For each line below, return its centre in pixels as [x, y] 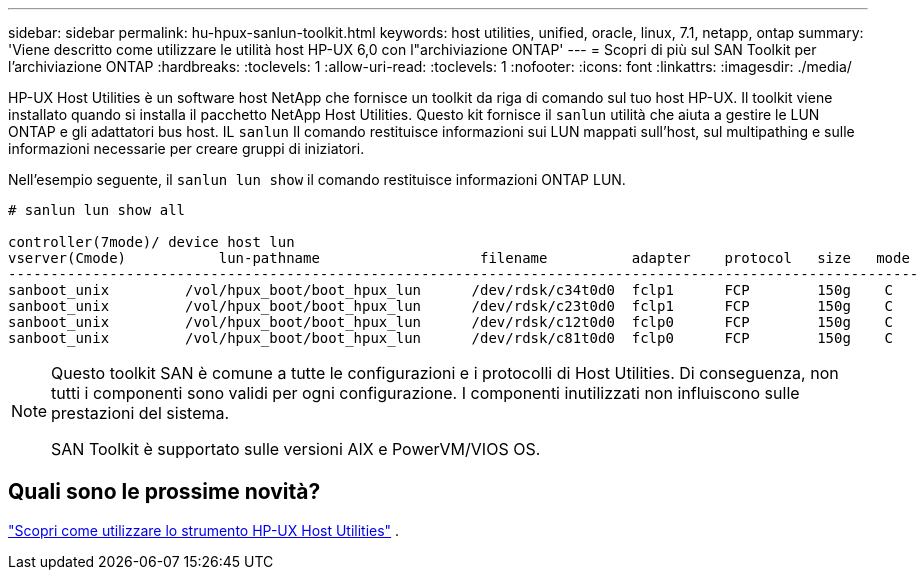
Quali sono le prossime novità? [164, 492]
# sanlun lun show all [97, 210]
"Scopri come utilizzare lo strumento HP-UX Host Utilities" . [204, 530]
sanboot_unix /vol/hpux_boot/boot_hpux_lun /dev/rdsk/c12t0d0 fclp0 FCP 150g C [451, 322]
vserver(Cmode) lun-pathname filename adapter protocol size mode [459, 258]
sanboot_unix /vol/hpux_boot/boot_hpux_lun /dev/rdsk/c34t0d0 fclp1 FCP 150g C [451, 290]
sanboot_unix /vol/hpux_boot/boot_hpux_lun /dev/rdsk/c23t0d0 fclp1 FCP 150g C [451, 306]
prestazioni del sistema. [140, 413]
